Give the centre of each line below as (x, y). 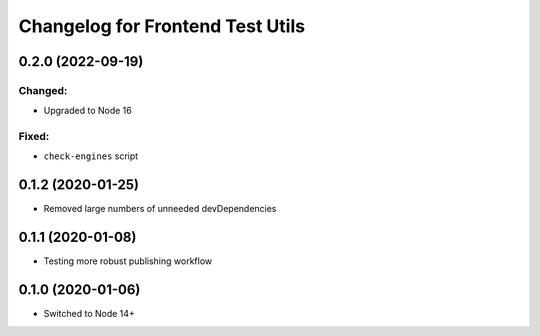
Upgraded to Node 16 (87, 111)
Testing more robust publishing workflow (128, 261)
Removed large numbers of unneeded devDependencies (160, 209)
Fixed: (34, 137)
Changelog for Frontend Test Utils (161, 26)
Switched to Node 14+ (89, 314)
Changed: (43, 90)
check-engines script (91, 156)
